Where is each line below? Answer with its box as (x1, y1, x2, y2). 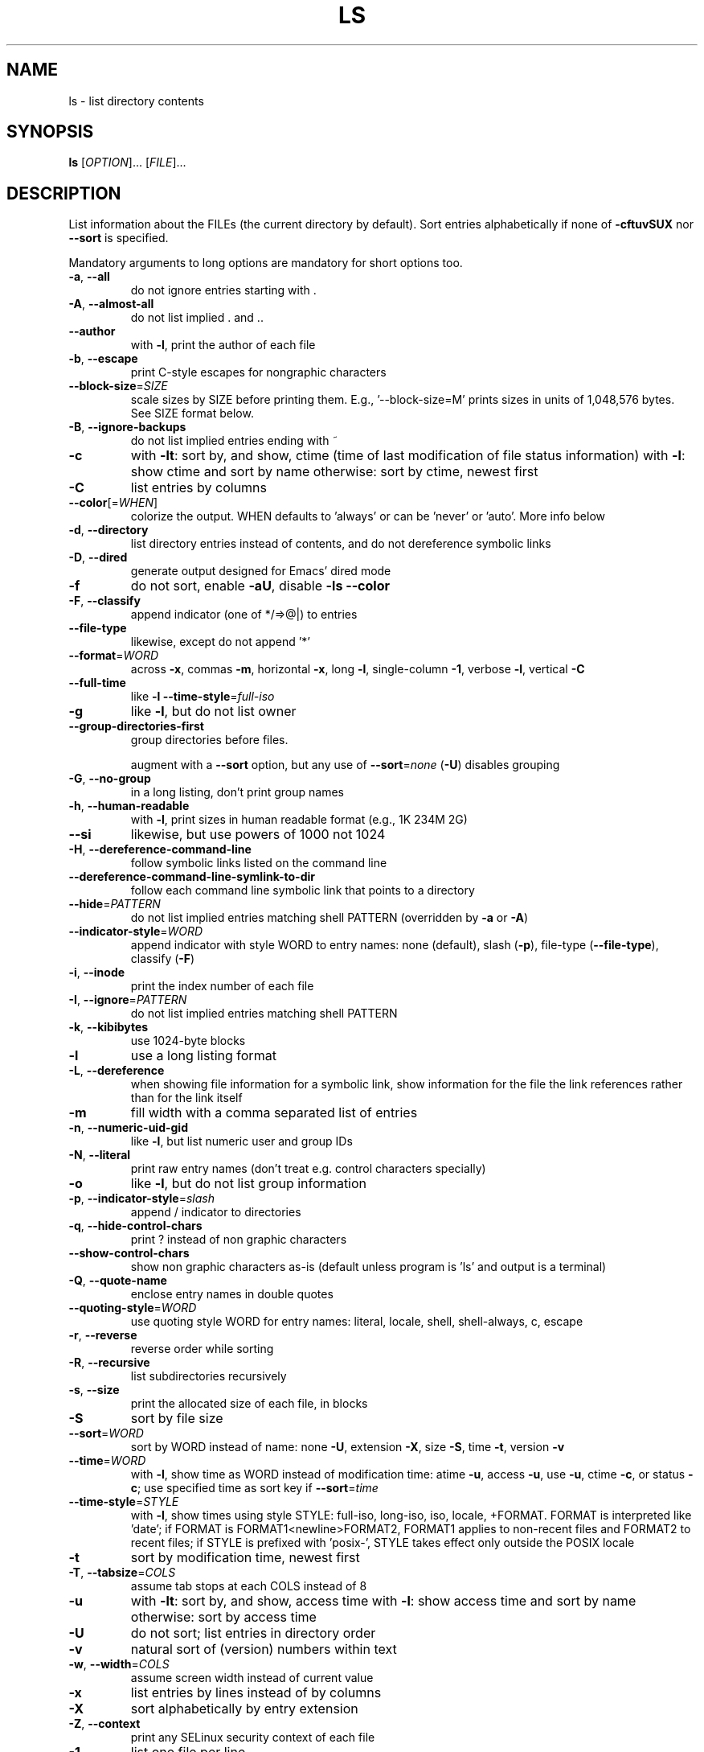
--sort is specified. (68, 231, 169, 245)
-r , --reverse (68, 1328, 137, 1343)
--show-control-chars (68, 1246, 190, 1261)
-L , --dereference (68, 1063, 165, 1078)
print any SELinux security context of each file (130, 1730, 375, 1745)
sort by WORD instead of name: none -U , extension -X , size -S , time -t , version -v (130, 1440, 565, 1454)
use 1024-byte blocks (130, 1034, 246, 1048)
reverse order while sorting (130, 1342, 274, 1356)
